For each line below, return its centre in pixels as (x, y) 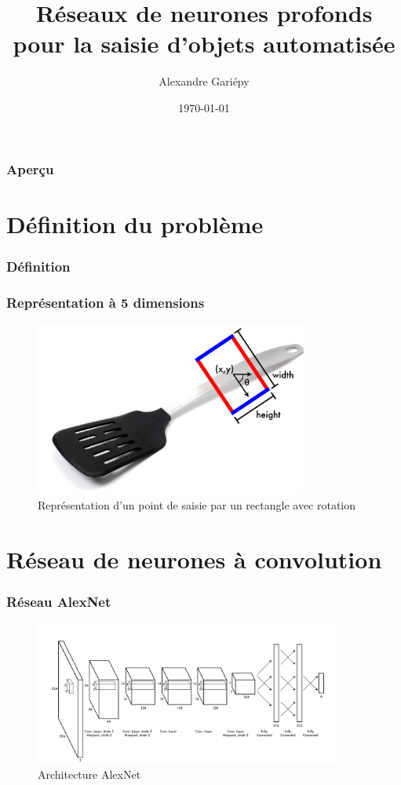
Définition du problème (135, 223)
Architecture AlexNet (89, 774)
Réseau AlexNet (59, 601)
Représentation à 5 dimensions (106, 302)
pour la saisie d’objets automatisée (204, 44)
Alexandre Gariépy (204, 81)
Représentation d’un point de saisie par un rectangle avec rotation (197, 505)
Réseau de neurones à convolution (194, 559)
